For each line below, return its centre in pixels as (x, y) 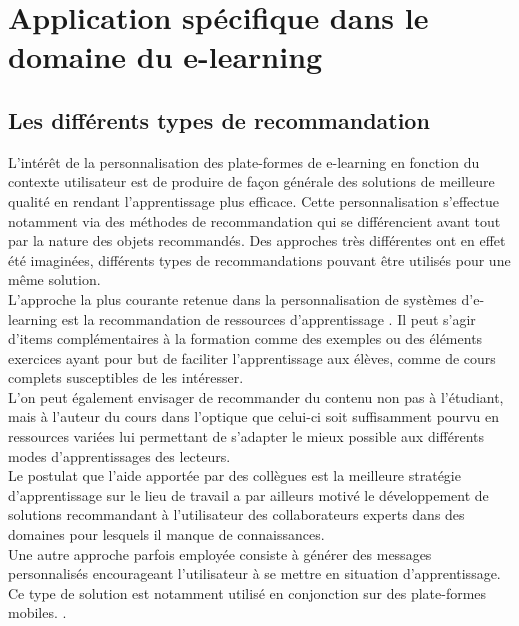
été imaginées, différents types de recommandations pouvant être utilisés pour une (259, 259)
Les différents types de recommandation (219, 119)
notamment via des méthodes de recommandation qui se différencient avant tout (254, 220)
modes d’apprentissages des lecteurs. (119, 455)
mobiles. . (37, 612)
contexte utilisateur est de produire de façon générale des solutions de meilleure (251, 181)
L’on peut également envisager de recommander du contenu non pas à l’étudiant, (256, 396)
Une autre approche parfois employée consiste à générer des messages (220, 553)
